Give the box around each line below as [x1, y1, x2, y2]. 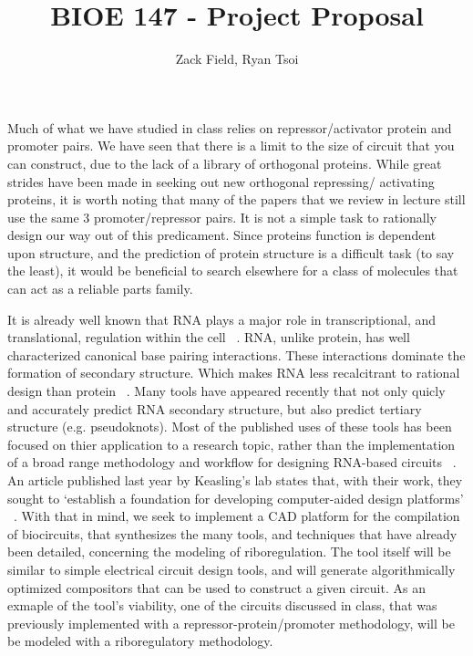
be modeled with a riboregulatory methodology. [7, 631, 273, 651]
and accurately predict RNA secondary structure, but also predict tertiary [7, 399, 422, 418]
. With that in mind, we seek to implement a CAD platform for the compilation [14, 506, 460, 526]
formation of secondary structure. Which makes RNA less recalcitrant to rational [7, 363, 460, 382]
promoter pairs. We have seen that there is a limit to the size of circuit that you [7, 136, 455, 155]
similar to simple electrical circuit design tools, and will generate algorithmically [7, 559, 456, 578]
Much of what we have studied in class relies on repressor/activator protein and [7, 118, 452, 137]
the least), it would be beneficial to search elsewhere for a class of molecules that [7, 261, 458, 280]
